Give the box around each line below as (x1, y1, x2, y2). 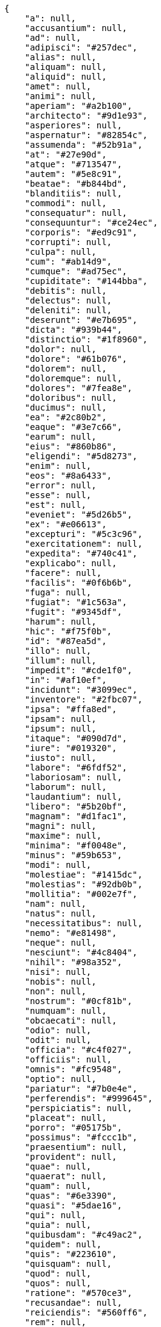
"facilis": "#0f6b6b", (24, 578, 132, 587)
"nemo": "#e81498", (24, 928, 117, 938)
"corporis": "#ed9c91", (24, 227, 138, 237)
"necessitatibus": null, (24, 918, 143, 928)
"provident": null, (24, 1152, 117, 1162)
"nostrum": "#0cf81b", (24, 996, 132, 1006)
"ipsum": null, (24, 724, 97, 733)
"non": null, (24, 986, 86, 996)
